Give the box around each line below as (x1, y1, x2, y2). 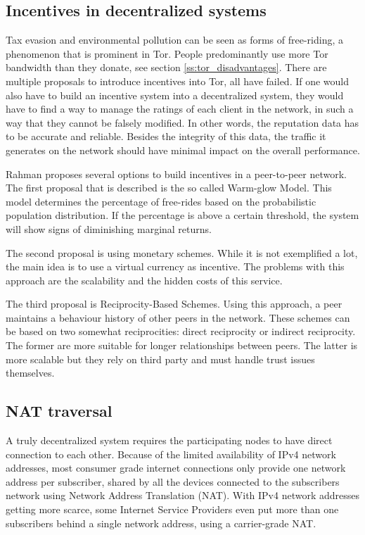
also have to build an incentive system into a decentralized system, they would (6, 87, 344, 102)
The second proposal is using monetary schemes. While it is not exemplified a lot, (6, 245, 358, 260)
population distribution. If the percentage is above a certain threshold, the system (6, 208, 359, 222)
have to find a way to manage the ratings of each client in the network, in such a (6, 101, 354, 116)
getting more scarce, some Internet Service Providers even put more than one (6, 502, 339, 517)
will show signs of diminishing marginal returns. (6, 221, 212, 236)
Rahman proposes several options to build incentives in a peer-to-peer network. (6, 166, 347, 181)
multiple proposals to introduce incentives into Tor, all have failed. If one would (6, 73, 350, 88)
